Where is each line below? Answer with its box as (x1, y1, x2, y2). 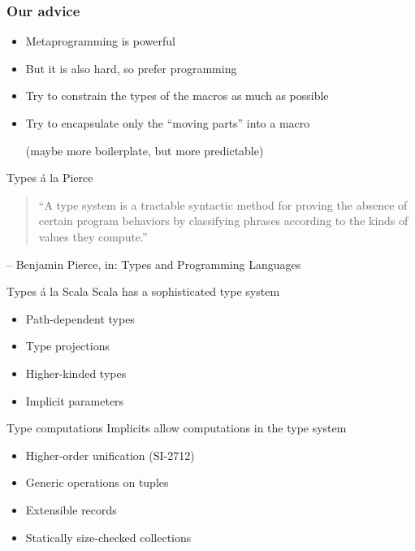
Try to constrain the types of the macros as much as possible (25, 87, 329, 104)
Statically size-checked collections (25, 528, 192, 545)
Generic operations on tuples (25, 474, 169, 491)
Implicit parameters (25, 392, 124, 409)
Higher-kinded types (25, 364, 127, 381)
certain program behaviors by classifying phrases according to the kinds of (38, 212, 409, 229)
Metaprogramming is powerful (25, 33, 175, 50)
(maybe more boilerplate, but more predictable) (25, 141, 264, 158)
